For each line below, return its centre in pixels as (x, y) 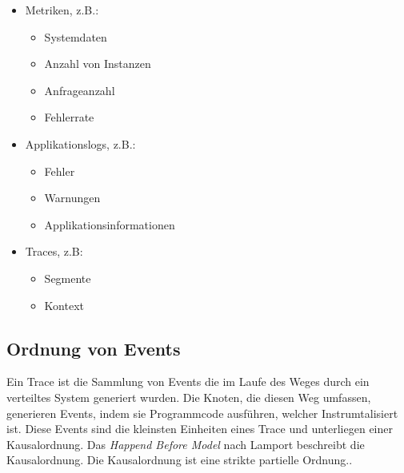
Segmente (68, 278)
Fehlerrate (69, 117)
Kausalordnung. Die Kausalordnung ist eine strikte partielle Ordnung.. (180, 460)
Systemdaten (76, 36)
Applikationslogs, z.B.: (80, 143)
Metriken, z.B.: (62, 10)
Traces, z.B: (54, 251)
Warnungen (72, 198)
